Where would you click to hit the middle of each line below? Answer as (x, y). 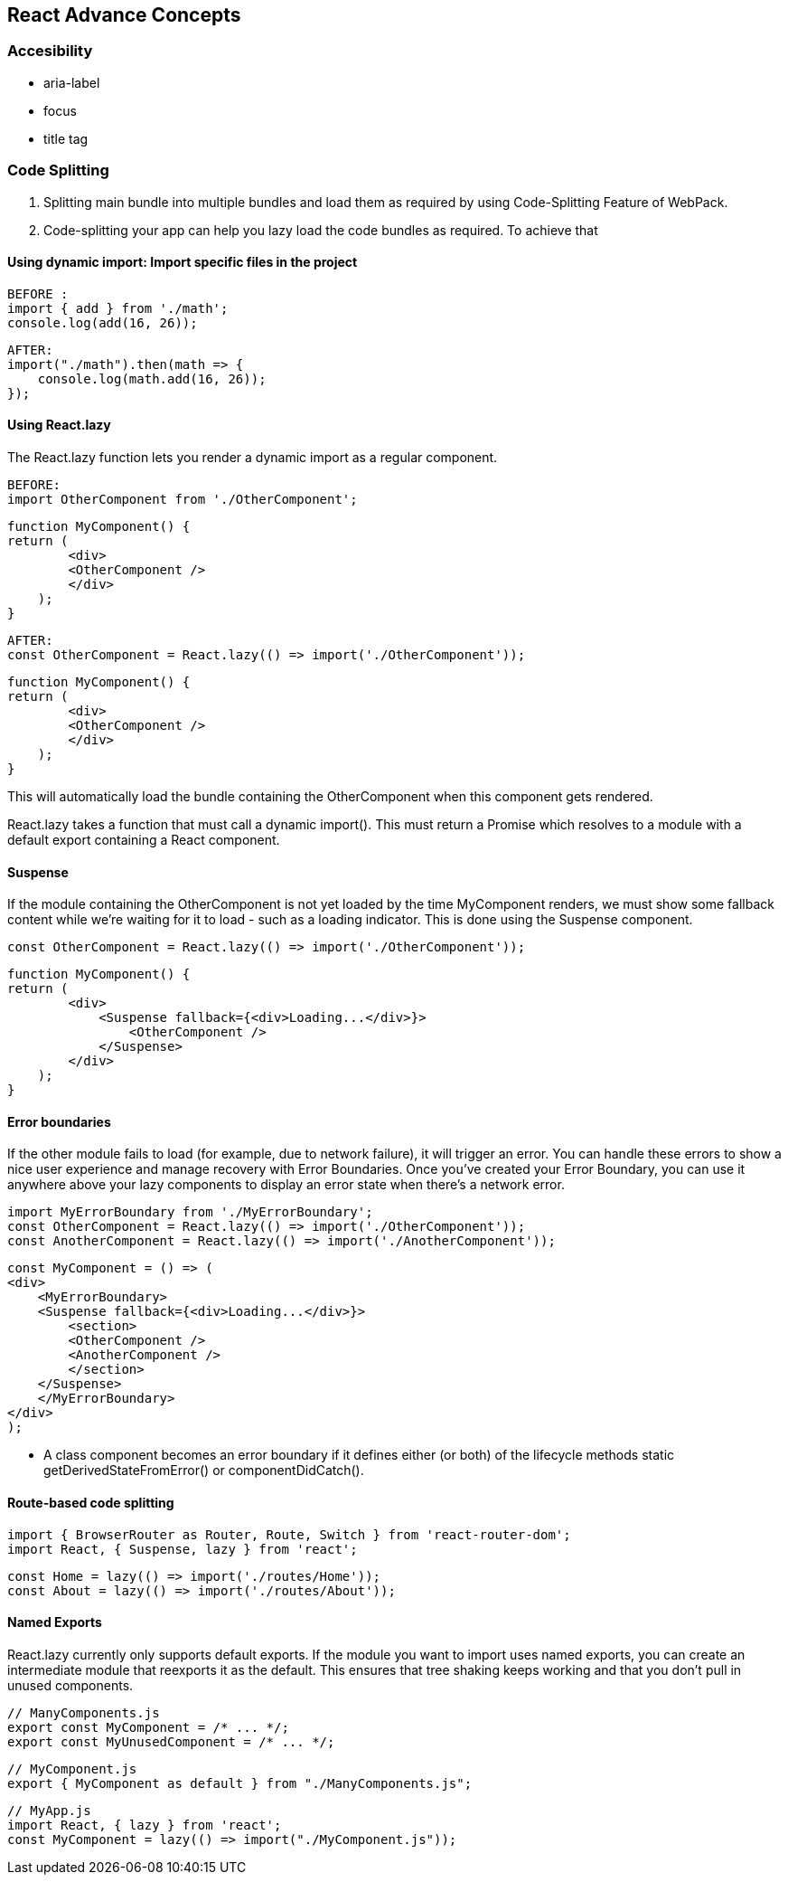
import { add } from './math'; (118, 308)
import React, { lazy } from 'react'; (145, 1825)
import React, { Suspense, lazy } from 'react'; (183, 1549)
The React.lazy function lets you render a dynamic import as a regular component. (253, 457)
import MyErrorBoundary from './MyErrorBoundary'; (190, 1212)
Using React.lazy (59, 425)
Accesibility (50, 51)
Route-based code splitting (91, 1503)
